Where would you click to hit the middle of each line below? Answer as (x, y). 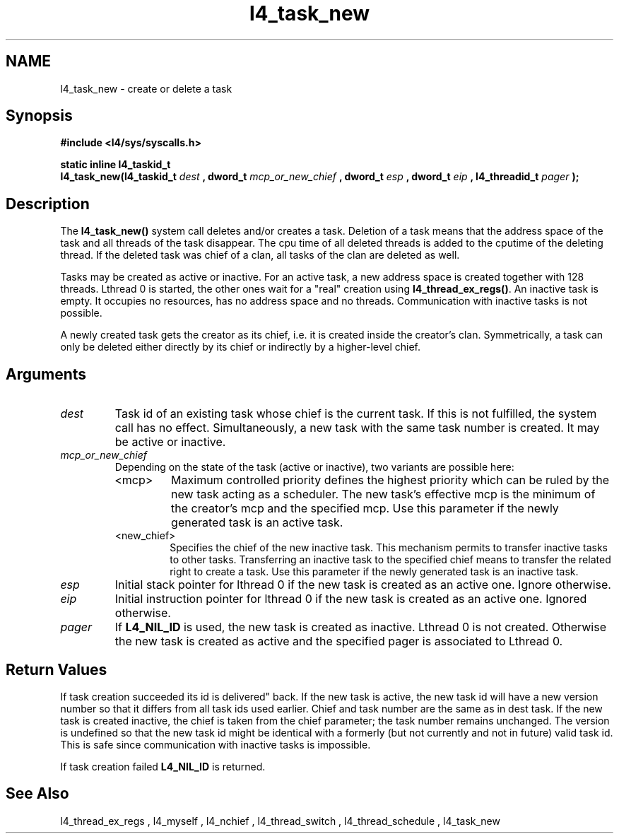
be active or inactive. (170, 442)
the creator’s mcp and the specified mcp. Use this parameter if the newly (365, 509)
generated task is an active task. (257, 523)
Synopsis (39, 116)
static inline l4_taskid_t (116, 165)
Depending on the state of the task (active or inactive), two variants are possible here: (314, 467)
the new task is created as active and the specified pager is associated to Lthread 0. (339, 641)
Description (48, 204)
